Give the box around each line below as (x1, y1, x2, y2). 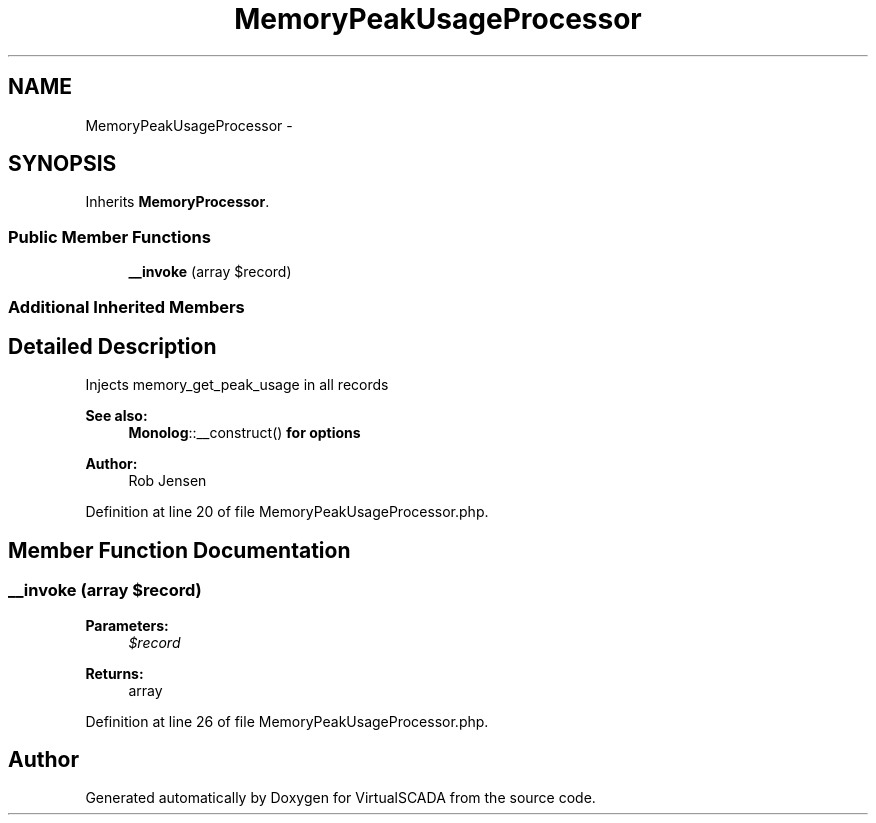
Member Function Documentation (8, 537, 351, 563)
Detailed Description (8, 333, 217, 359)
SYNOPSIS (8, 151, 117, 177)
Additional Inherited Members (8, 296, 245, 317)
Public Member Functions (8, 226, 211, 247)
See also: (85, 407, 148, 425)
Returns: (85, 664, 144, 682)
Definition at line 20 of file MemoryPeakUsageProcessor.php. (85, 503, 489, 521)
